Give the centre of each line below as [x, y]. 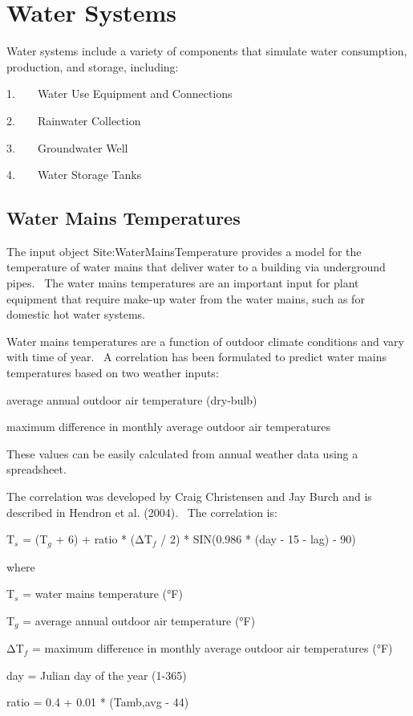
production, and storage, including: [93, 66]
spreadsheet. [36, 469]
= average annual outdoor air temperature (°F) [139, 620]
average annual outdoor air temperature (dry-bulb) [132, 399]
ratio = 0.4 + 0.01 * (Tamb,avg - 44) [98, 702]
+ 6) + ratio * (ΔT [104, 539]
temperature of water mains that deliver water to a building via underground [196, 267]
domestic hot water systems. [76, 314]
